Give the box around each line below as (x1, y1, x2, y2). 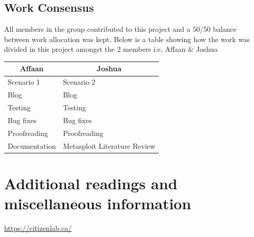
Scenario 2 (62, 76, 95, 87)
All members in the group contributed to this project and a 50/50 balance (4, 24, 237, 34)
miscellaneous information (4, 193, 192, 214)
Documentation (8, 140, 56, 151)
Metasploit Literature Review (62, 140, 156, 151)
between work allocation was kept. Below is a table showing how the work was (4, 33, 250, 44)
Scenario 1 (8, 76, 40, 87)
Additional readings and (4, 172, 178, 193)
